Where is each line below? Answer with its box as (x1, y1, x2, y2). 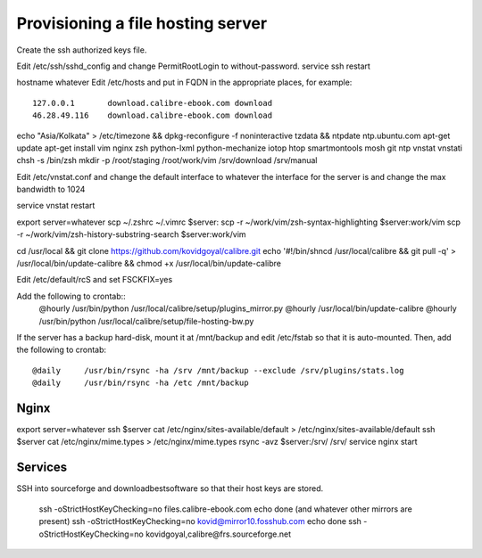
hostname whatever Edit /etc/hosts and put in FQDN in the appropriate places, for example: (16, 77, 353, 88)
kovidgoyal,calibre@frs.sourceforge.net (145, 529, 292, 539)
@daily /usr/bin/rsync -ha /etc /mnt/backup (32, 378, 249, 388)
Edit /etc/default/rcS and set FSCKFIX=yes (16, 275, 173, 285)
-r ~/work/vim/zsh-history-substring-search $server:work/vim (16, 229, 246, 240)
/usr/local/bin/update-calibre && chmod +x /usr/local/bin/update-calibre (16, 258, 281, 269)
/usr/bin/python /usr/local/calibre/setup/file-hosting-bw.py (38, 316, 254, 326)
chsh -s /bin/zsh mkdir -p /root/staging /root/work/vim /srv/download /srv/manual (16, 155, 318, 166)
